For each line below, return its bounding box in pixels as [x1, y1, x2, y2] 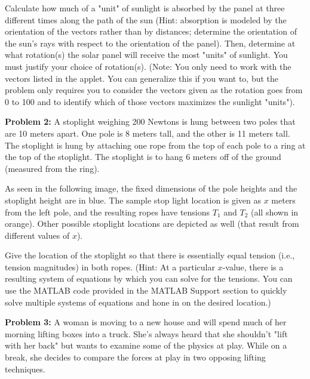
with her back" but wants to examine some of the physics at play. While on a [5, 339, 287, 352]
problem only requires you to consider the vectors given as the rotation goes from [5, 84, 303, 96]
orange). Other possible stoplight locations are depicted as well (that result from [5, 217, 299, 230]
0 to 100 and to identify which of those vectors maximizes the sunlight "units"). [5, 95, 295, 107]
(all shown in [251, 205, 299, 218]
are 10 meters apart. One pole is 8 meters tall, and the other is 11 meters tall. [5, 127, 290, 139]
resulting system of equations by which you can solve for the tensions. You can [5, 272, 293, 285]
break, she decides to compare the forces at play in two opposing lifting [5, 351, 266, 363]
